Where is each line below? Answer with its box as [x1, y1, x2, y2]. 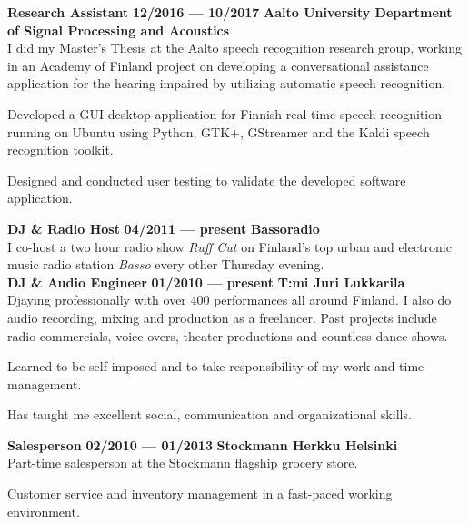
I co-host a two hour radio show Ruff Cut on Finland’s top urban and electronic [7, 237, 452, 256]
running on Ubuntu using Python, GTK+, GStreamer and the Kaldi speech [7, 122, 430, 141]
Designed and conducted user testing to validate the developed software [7, 170, 406, 189]
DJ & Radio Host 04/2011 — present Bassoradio [7, 218, 320, 237]
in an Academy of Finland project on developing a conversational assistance [7, 55, 429, 75]
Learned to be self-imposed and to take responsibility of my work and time [7, 357, 424, 376]
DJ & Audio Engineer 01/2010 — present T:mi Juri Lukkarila [7, 272, 405, 291]
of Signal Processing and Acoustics [7, 20, 230, 39]
